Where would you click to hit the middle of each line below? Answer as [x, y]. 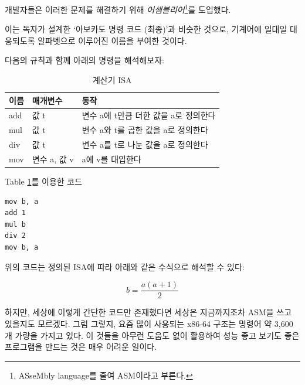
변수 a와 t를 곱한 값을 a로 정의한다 [145, 130]
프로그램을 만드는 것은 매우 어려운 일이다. [81, 347]
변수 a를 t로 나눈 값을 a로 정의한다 [145, 144]
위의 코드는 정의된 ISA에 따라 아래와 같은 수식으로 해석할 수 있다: [125, 266]
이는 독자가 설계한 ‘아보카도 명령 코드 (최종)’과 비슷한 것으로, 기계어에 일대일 [146, 29]
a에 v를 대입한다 [111, 159]
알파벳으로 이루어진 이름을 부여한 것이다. [112, 40]
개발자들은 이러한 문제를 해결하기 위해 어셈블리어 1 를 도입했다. [118, 8]
